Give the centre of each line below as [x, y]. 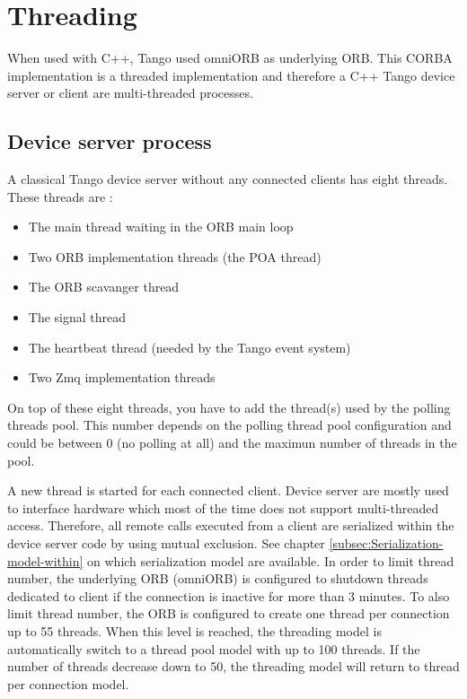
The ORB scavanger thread [104, 287]
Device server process [110, 141]
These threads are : [60, 196]
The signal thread [77, 317]
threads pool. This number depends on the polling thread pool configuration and [229, 425]
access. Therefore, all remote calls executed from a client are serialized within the [231, 525]
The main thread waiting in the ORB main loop [161, 227]
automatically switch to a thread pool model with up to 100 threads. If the [214, 648]
